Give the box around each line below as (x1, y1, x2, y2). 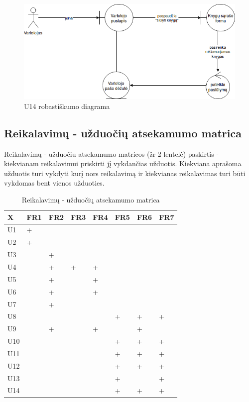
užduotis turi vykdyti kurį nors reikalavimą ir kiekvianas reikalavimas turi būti (4, 168, 246, 178)
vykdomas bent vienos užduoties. (4, 178, 105, 188)
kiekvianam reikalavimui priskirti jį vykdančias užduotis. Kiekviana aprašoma (4, 158, 242, 169)
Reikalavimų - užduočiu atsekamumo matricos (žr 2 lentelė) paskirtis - (4, 148, 219, 159)
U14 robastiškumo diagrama (24, 100, 110, 111)
